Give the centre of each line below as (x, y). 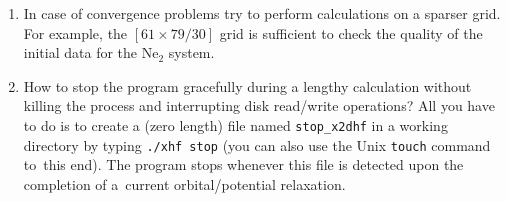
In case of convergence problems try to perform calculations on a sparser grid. (262, 13)
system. (191, 52)
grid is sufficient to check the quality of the (351, 32)
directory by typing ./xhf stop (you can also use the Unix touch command (257, 144)
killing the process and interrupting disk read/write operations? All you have (259, 105)
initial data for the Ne (91, 52)
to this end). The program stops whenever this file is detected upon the (243, 164)
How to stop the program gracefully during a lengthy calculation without (247, 85)
